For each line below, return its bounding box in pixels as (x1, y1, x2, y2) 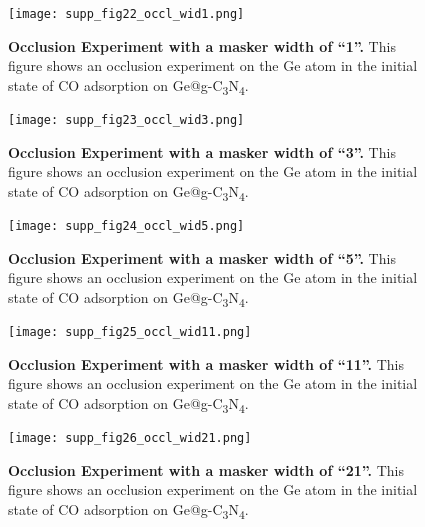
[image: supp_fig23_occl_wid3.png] (8, 112, 245, 127)
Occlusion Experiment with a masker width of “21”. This (8, 459, 404, 480)
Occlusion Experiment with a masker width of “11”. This (8, 353, 404, 374)
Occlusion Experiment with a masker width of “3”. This (8, 141, 396, 162)
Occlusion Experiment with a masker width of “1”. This (8, 35, 396, 56)
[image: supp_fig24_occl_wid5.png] (8, 218, 245, 233)
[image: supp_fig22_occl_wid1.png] (8, 7, 245, 21)
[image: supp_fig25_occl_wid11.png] (8, 324, 252, 339)
